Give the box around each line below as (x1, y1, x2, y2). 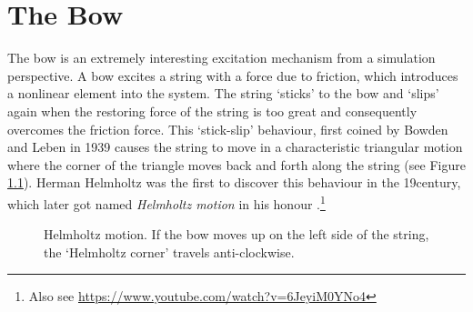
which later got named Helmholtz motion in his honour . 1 (7, 191, 326, 213)
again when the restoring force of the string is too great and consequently (7, 101, 418, 120)
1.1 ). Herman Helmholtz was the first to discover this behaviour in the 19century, (7, 173, 461, 192)
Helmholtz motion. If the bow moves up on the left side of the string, (44, 225, 429, 244)
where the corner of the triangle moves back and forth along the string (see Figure (7, 155, 466, 174)
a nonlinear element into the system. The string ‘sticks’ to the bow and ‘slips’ (7, 84, 439, 103)
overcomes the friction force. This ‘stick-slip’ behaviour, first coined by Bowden (7, 119, 448, 138)
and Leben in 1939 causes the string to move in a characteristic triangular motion (7, 137, 463, 156)
